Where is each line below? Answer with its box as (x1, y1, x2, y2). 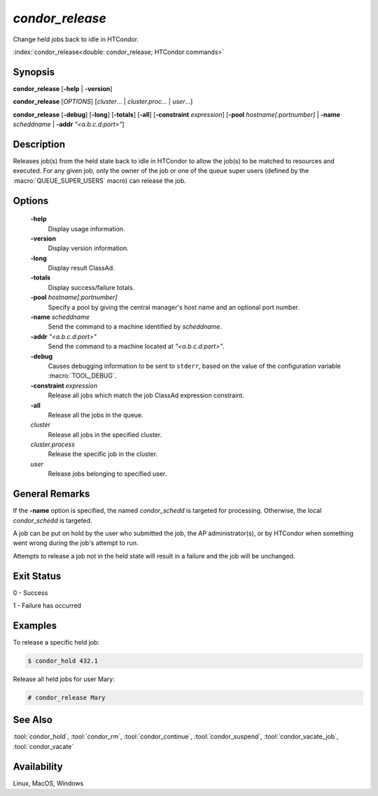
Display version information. (48, 244, 129, 252)
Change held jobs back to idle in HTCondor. (13, 35, 139, 43)
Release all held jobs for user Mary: (13, 675, 115, 683)
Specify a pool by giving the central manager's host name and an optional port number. (48, 303, 300, 311)
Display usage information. (48, 224, 125, 233)
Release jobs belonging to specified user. (48, 469, 167, 478)
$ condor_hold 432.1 (27, 657, 98, 665)
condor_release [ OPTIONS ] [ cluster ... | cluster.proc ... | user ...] (13, 97, 193, 106)
